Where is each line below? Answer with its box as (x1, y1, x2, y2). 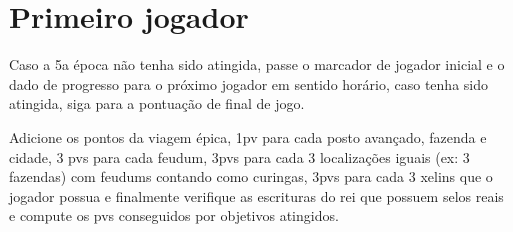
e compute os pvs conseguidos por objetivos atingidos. (9, 205, 339, 226)
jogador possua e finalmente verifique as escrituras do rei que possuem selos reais (9, 185, 504, 206)
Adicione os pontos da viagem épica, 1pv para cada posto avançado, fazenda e (9, 126, 487, 147)
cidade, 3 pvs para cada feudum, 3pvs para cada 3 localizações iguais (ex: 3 (9, 146, 470, 167)
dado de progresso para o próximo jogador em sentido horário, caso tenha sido (9, 73, 488, 94)
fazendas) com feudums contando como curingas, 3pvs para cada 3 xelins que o (9, 166, 493, 187)
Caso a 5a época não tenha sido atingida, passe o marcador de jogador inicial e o (9, 54, 505, 75)
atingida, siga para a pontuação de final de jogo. (9, 93, 305, 114)
